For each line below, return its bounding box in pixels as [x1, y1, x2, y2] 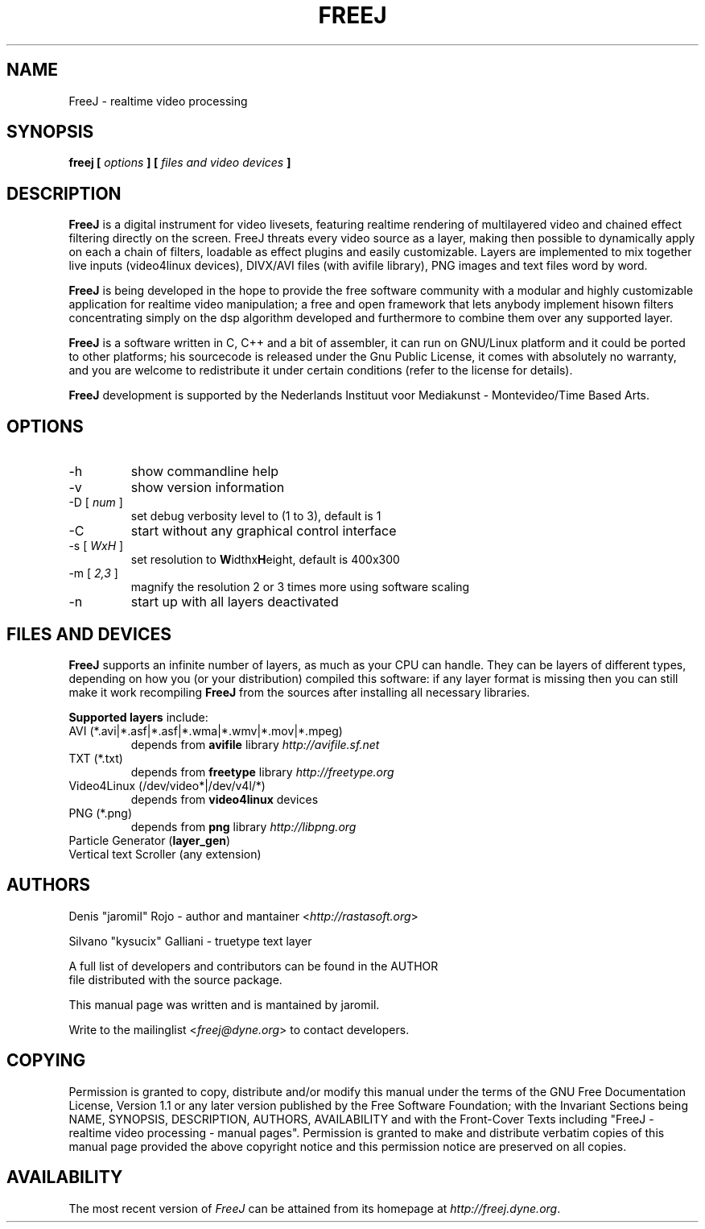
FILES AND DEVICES [6, 623, 171, 644]
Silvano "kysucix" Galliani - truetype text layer [68, 933, 312, 948]
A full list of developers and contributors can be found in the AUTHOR [68, 958, 439, 973]
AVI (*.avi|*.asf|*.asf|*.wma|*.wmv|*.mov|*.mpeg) [68, 723, 343, 738]
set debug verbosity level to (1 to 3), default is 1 [130, 509, 381, 523]
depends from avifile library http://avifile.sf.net [130, 737, 380, 751]
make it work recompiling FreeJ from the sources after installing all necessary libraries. [68, 685, 530, 699]
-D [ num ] [68, 495, 123, 510]
